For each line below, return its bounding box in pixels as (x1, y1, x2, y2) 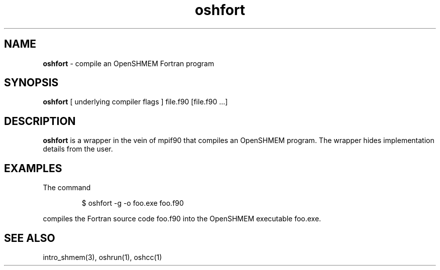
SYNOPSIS (4, 76, 59, 89)
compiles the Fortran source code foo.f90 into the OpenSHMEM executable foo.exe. (43, 214, 321, 223)
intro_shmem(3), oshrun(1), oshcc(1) (43, 252, 162, 261)
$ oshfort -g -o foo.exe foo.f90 (81, 199, 184, 208)
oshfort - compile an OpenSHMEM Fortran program (43, 59, 214, 68)
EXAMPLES (4, 162, 62, 175)
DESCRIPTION (4, 114, 76, 127)
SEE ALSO (4, 231, 55, 244)
